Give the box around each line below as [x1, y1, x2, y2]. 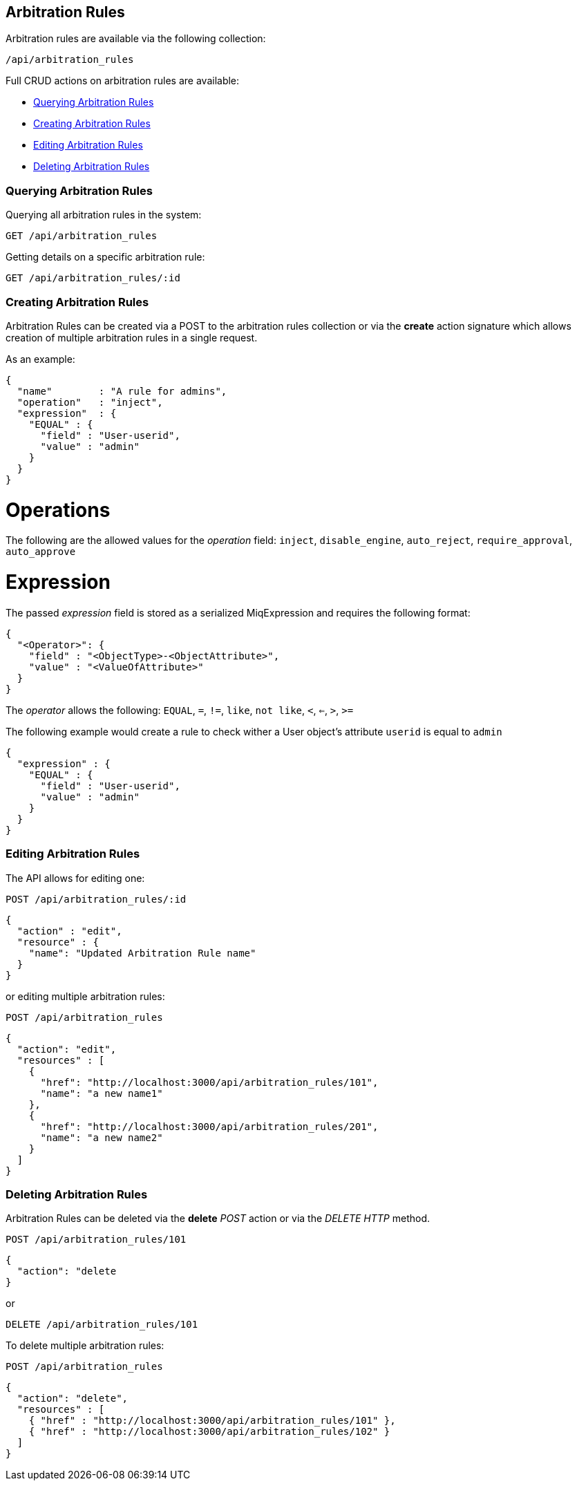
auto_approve [6, 546, 76, 558]
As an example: [6, 352, 75, 365]
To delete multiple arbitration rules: [6, 1339, 164, 1352]
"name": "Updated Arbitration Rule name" [28, 947, 256, 959]
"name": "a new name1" [40, 1087, 163, 1099]
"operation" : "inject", [17, 396, 163, 408]
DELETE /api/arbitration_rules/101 [6, 1319, 198, 1330]
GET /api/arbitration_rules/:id [6, 272, 180, 284]
